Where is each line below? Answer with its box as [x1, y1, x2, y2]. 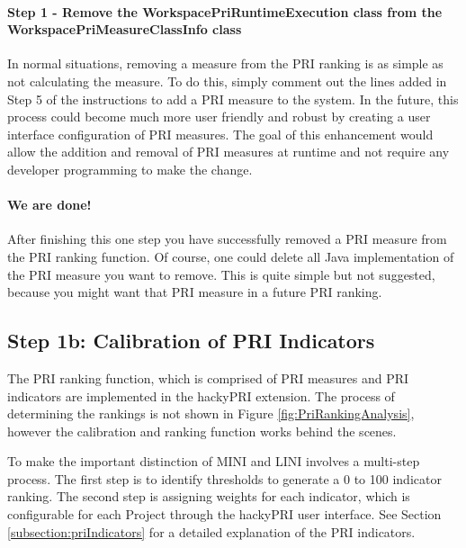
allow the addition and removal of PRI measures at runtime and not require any [7, 142, 450, 161]
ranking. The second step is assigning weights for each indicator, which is [7, 487, 410, 506]
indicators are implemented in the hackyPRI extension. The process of [7, 386, 395, 405]
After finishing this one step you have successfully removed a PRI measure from [7, 229, 447, 248]
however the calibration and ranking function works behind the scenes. [7, 421, 397, 440]
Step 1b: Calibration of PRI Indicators [7, 327, 375, 355]
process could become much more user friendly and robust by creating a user [7, 107, 431, 126]
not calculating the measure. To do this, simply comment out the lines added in [7, 71, 447, 90]
